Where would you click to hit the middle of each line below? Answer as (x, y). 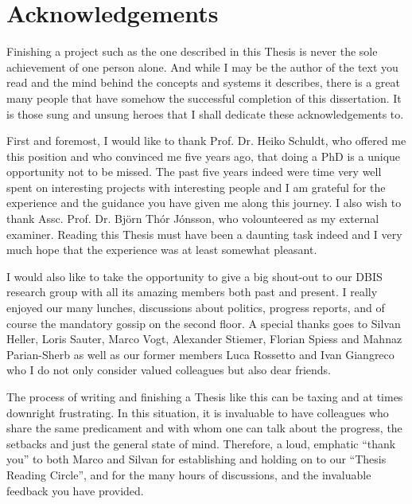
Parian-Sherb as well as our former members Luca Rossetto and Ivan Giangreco (200, 354)
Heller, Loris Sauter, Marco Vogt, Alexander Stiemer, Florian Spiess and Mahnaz (204, 339)
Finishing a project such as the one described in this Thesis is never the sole (192, 51)
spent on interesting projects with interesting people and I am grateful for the (196, 187)
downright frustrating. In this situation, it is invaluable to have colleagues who (198, 412)
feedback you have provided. (75, 490)
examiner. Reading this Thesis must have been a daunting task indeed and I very (204, 234)
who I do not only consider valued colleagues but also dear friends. (169, 370)
